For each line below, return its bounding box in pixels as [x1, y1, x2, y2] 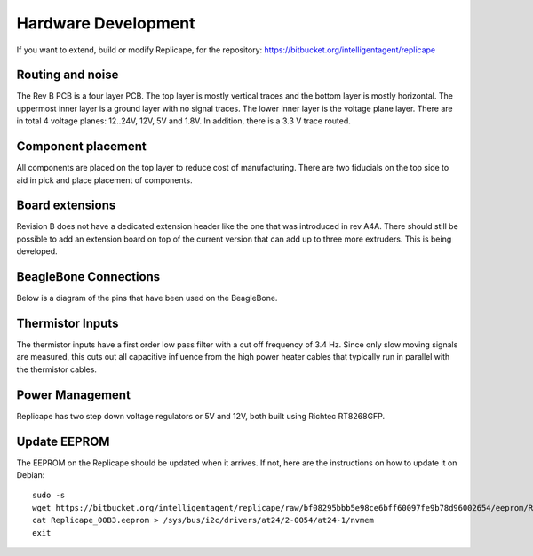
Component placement [16, 139, 147, 155]
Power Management [16, 387, 131, 402]
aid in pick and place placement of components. [16, 174, 193, 186]
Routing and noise [16, 68, 119, 83]
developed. [16, 246, 58, 257]
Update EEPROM [16, 433, 110, 449]
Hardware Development [16, 13, 195, 33]
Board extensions [16, 198, 116, 213]
